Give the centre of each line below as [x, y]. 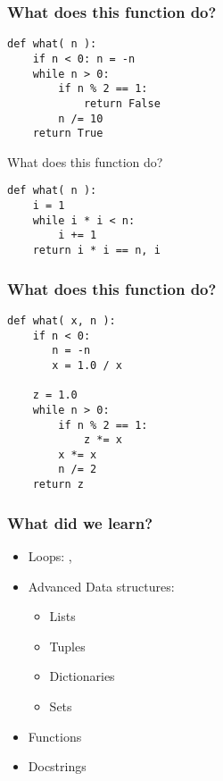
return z [58, 485]
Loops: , [50, 556]
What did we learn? [80, 522]
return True [68, 134]
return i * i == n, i [96, 251]
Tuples [67, 646]
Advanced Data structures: [101, 586]
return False [122, 103]
